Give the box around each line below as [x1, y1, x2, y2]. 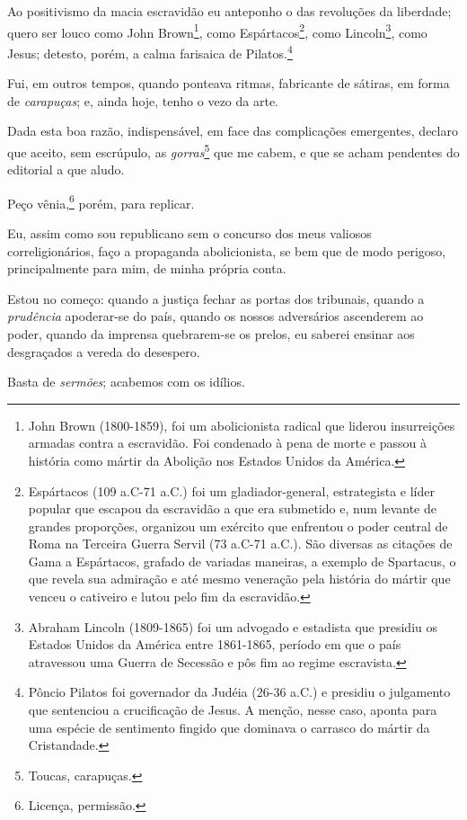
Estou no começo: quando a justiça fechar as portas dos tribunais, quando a [7, 289, 425, 307]
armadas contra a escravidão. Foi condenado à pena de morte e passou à [28, 433, 427, 452]
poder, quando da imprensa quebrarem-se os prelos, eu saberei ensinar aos [7, 324, 415, 343]
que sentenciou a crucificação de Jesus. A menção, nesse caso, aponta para [28, 700, 437, 719]
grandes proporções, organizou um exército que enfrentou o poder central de [28, 516, 448, 535]
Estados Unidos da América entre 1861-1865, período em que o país [28, 635, 401, 654]
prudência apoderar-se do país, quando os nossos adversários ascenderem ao [7, 307, 424, 325]
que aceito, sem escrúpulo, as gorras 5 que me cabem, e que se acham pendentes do [7, 139, 460, 161]
